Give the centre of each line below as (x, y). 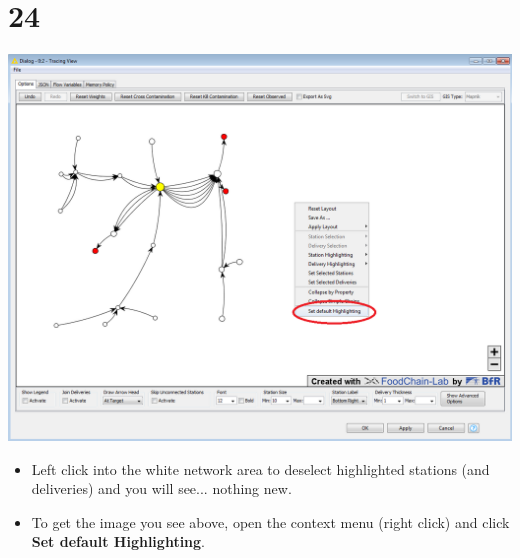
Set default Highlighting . (118, 541)
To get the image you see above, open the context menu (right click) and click (270, 521)
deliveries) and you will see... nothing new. (161, 488)
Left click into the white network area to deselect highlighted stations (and (260, 468)
